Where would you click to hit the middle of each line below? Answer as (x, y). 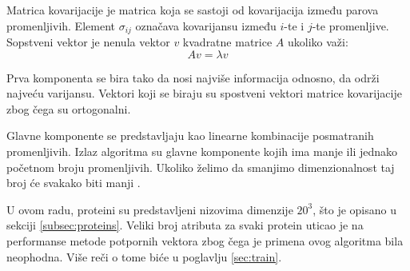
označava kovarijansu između (206, 25)
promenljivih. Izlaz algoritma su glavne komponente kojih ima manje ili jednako (202, 151)
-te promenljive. (350, 25)
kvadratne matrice (227, 42)
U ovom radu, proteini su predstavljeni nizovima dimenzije (150, 209)
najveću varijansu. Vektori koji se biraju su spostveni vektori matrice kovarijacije (204, 93)
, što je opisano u (354, 209)
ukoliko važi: (318, 42)
